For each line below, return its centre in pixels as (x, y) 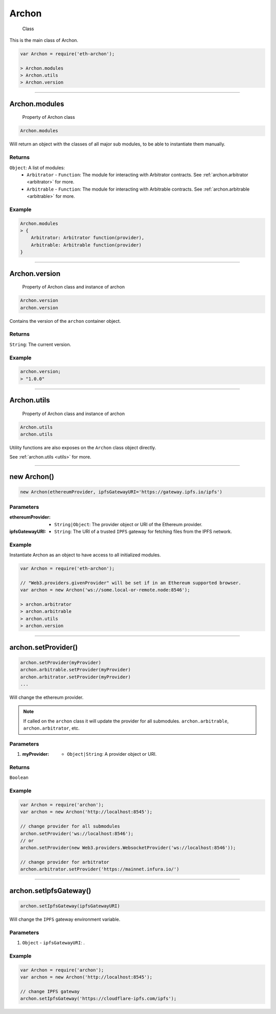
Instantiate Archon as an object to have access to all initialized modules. (85, 555)
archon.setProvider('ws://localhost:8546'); (77, 833)
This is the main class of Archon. (44, 40)
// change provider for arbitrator (65, 862)
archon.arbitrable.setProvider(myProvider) (76, 670)
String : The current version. (40, 344)
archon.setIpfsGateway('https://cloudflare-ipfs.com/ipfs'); (98, 999)
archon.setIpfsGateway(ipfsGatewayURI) (70, 906)
